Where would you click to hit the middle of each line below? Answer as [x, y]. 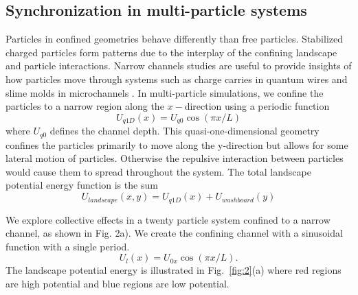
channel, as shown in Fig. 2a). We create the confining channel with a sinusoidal [174, 233]
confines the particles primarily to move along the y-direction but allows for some [177, 144]
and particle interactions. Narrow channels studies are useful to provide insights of [179, 66]
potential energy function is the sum [82, 185]
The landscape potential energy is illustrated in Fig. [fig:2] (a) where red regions [174, 270]
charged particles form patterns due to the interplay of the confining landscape [171, 52]
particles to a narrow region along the [85, 106]
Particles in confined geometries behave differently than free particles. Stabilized [175, 39]
